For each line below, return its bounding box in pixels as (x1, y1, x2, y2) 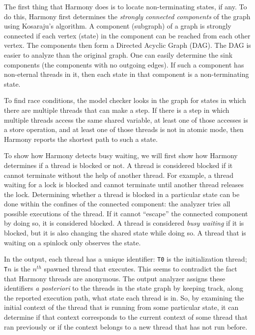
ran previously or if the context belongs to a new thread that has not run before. (4, 321, 248, 332)
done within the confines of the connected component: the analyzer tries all (4, 199, 230, 209)
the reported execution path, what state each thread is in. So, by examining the (4, 292, 244, 302)
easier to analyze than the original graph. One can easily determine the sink (4, 49, 233, 60)
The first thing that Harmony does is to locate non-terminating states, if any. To (4, 1, 247, 11)
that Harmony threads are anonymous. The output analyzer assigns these (4, 273, 226, 283)
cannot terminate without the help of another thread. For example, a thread (4, 169, 234, 180)
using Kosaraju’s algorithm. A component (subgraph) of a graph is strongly (4, 21, 231, 31)
